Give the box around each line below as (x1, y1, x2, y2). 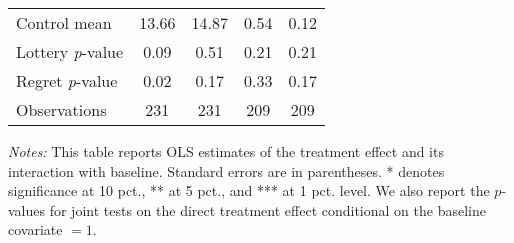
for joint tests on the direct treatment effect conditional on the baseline (49, 199, 486, 220)
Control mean (16, 11, 112, 34)
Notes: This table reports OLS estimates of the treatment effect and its (8, 141, 444, 161)
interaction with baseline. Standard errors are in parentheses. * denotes (8, 160, 445, 181)
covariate (8, 219, 63, 240)
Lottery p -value (16, 40, 124, 63)
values (8, 199, 46, 220)
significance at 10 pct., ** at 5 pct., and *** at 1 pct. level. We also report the (8, 180, 490, 201)
